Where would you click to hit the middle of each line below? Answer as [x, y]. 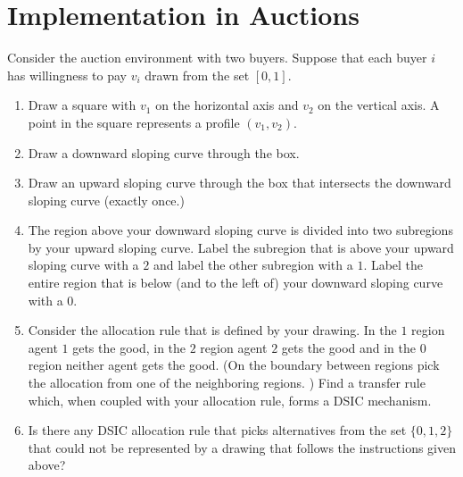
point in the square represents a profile [134, 122]
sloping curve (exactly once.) [106, 200]
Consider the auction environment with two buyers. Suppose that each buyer [217, 58]
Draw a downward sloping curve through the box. [164, 152]
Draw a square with [82, 105]
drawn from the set [197, 75]
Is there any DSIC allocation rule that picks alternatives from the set [217, 430]
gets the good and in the [348, 347]
